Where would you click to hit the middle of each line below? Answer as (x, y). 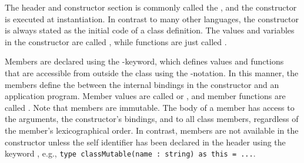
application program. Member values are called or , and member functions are (145, 96)
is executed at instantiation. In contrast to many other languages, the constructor (152, 18)
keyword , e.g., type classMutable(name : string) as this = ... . (130, 153)
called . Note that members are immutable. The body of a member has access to (150, 107)
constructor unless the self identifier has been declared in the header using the (145, 142)
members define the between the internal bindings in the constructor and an (142, 84)
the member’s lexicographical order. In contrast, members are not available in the (152, 130)
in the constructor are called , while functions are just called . (116, 41)
